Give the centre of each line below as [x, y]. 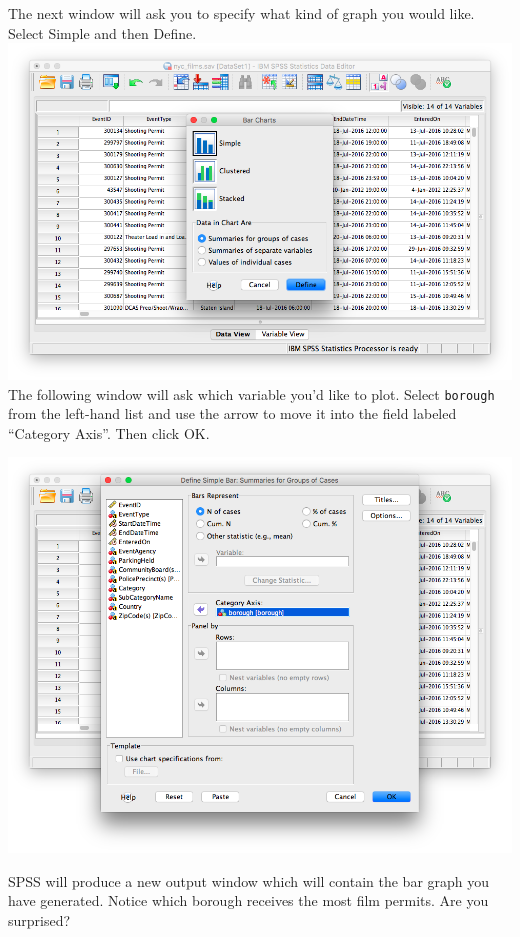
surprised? [39, 920]
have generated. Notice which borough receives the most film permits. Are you [248, 900]
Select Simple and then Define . [102, 32]
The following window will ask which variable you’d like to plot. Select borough [251, 393]
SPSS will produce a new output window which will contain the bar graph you [249, 880]
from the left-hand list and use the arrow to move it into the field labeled [232, 413]
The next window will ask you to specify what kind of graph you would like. [241, 13]
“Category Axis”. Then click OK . [109, 432]
